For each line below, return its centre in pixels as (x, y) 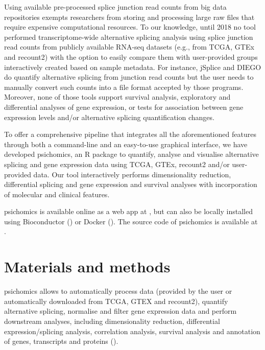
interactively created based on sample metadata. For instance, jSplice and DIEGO (133, 67)
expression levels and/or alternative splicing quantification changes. (109, 117)
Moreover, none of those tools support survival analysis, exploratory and (117, 97)
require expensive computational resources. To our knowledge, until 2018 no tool (130, 27)
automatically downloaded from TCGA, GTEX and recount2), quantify (116, 301)
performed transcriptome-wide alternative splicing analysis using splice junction (129, 37)
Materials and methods (87, 266)
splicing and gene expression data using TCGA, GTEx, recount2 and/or (117, 164)
